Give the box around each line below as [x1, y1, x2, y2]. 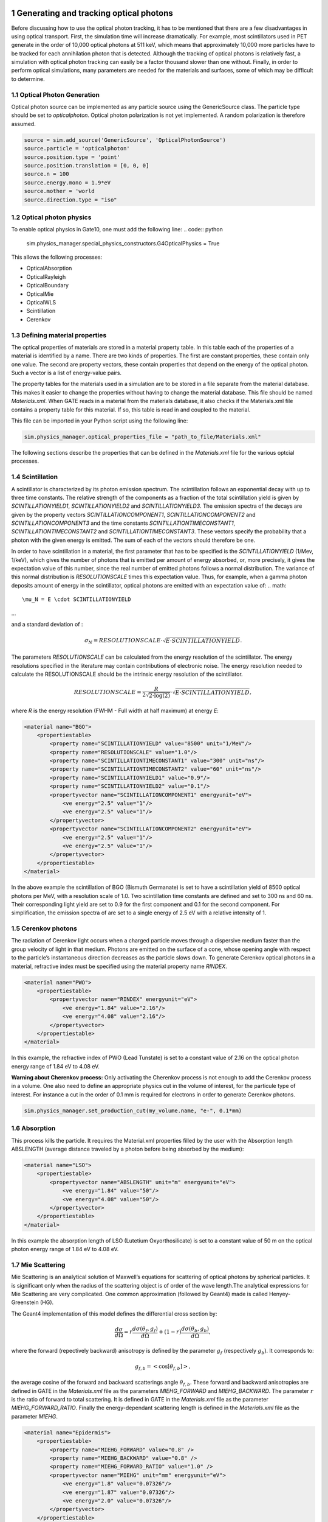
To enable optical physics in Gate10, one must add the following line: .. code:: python [11, 226, 223, 233]
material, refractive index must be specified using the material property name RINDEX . [11, 963, 227, 970]
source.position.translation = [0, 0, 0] [24, 162, 149, 169]
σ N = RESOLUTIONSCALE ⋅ [84, 637, 163, 645]
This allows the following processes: [11, 253, 103, 261]
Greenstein [11, 1299, 39, 1306]
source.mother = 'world [24, 188, 95, 195]
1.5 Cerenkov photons [11, 924, 77, 933]
